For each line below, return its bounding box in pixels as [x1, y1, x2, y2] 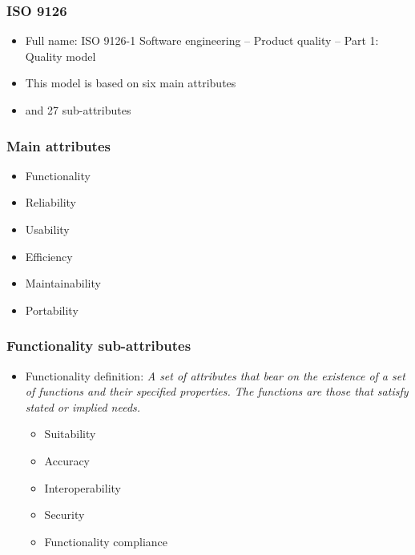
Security [44, 506, 85, 523]
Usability [25, 221, 70, 237]
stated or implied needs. [25, 398, 141, 415]
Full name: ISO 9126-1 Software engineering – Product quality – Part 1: [25, 32, 379, 49]
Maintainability [25, 275, 101, 292]
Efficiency [25, 247, 73, 264]
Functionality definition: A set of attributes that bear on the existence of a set [25, 367, 405, 384]
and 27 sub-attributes [25, 102, 131, 118]
